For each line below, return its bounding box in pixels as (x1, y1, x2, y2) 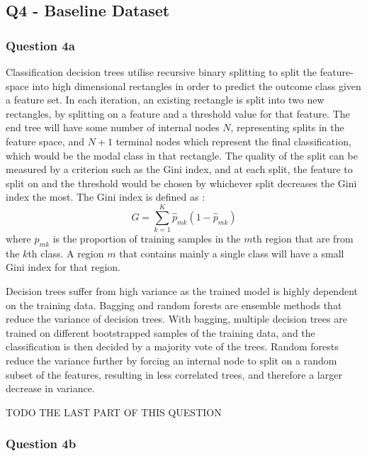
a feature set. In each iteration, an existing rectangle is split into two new (6, 92, 324, 107)
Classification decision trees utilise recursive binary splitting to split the (6, 65, 317, 79)
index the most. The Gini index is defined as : (6, 189, 205, 204)
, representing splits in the (230, 120, 344, 135)
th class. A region (28, 245, 104, 260)
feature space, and (6, 133, 84, 148)
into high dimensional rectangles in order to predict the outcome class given (32, 78, 361, 93)
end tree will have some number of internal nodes (6, 120, 220, 135)
